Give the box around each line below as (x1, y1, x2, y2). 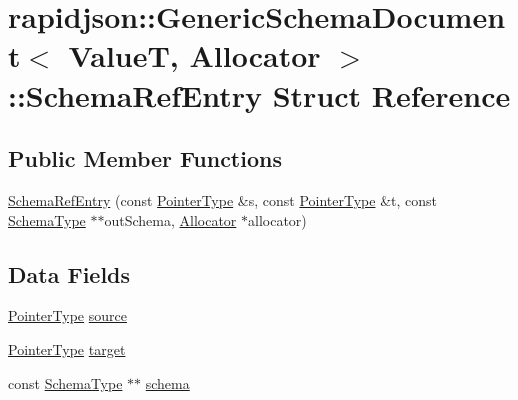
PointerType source (8, 305, 127, 326)
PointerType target (8, 338, 126, 359)
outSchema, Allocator (104, 209, 237, 230)
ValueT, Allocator (68, 35, 321, 76)
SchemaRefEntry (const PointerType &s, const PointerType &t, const (8, 189, 437, 210)
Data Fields (8, 258, 131, 289)
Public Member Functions (8, 143, 282, 174)
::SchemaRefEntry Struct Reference (8, 74, 511, 115)
